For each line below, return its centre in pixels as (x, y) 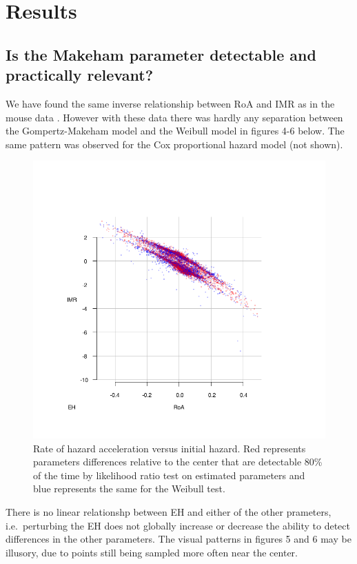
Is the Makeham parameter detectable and (161, 54)
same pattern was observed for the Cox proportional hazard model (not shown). (174, 144)
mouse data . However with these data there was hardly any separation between (174, 117)
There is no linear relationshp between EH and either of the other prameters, (169, 512)
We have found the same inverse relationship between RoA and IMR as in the (170, 103)
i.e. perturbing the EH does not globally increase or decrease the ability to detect (178, 525)
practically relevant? (80, 75)
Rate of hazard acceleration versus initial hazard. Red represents (170, 448)
